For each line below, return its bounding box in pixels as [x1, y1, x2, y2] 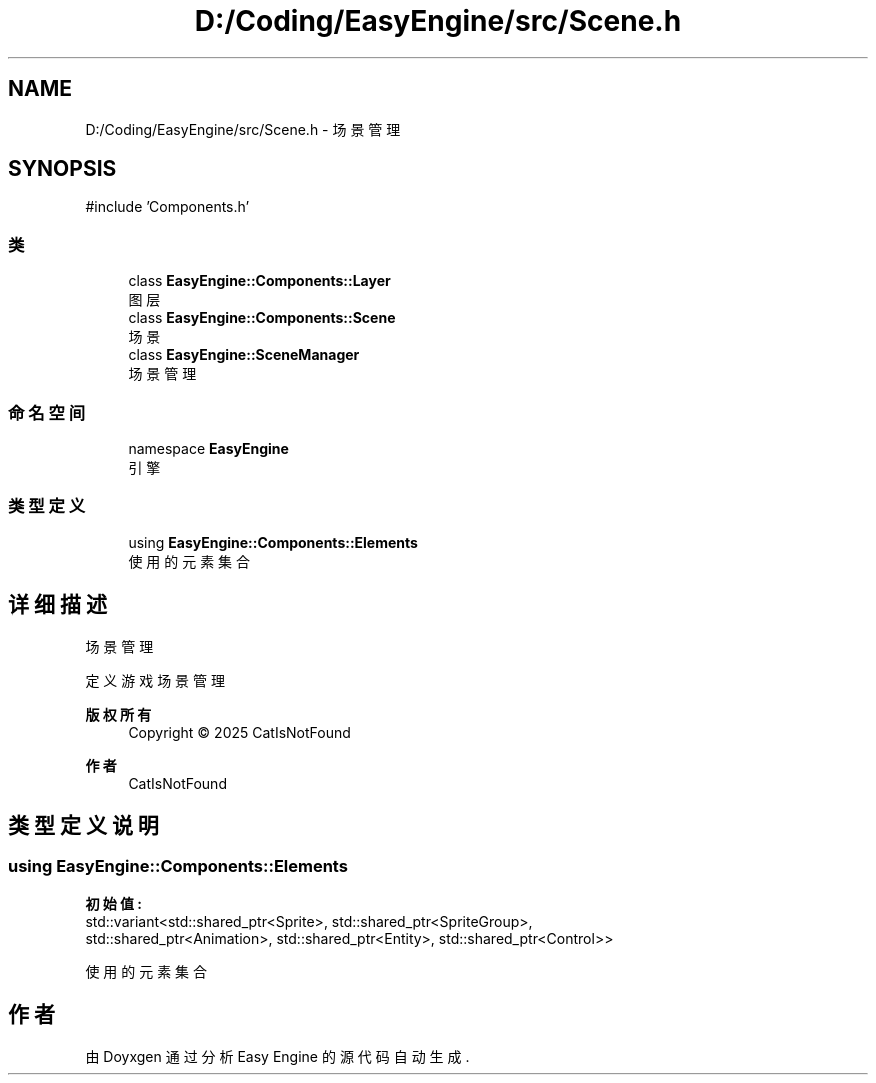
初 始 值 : [85, 894, 143, 912]
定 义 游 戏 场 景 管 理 [85, 671, 225, 689]
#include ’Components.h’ [85, 198, 250, 216]
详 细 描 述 [8, 592, 107, 618]
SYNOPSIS [8, 156, 117, 182]
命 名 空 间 [8, 402, 86, 423]
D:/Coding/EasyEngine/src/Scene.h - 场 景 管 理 [85, 120, 401, 138]
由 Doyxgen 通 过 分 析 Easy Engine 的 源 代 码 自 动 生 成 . [85, 1047, 470, 1065]
